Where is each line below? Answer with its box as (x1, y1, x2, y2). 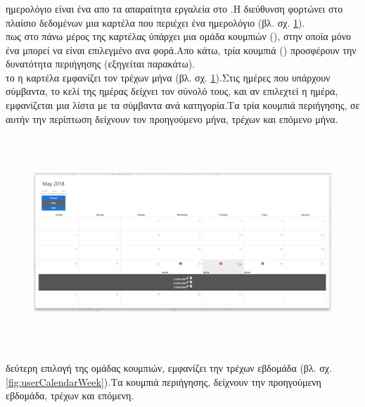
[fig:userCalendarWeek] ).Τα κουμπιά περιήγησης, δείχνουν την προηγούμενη (6, 374, 321, 389)
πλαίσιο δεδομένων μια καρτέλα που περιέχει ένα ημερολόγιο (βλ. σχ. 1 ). (6, 15, 305, 30)
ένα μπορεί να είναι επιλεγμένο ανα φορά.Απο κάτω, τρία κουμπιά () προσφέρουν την (6, 42, 357, 57)
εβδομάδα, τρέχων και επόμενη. (6, 388, 134, 403)
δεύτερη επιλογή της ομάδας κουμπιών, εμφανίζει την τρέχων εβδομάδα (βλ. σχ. (6, 361, 332, 375)
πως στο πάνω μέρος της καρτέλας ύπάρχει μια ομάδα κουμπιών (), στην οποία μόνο (6, 29, 352, 44)
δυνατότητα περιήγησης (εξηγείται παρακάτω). (6, 56, 196, 71)
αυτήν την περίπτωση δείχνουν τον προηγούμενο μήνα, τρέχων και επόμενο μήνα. (6, 111, 338, 126)
